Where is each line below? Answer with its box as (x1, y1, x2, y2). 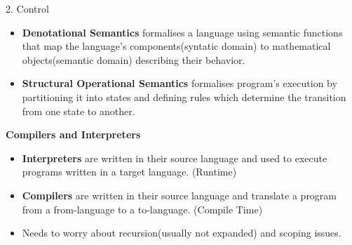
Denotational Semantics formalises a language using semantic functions (22, 25, 343, 39)
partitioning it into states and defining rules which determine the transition (22, 89, 346, 104)
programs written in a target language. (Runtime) (22, 164, 237, 179)
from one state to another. (22, 103, 135, 118)
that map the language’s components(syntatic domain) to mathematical (22, 39, 331, 53)
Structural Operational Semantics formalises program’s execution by (22, 76, 337, 91)
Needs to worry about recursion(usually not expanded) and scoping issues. (22, 225, 341, 240)
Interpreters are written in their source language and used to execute (22, 150, 327, 165)
